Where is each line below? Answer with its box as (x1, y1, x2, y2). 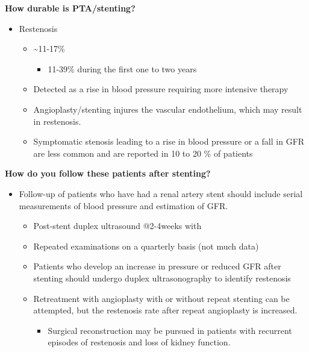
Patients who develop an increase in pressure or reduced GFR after (33, 260, 281, 272)
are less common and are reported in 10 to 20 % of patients (33, 146, 253, 159)
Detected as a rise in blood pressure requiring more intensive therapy (33, 83, 289, 95)
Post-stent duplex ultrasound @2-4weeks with (33, 219, 202, 232)
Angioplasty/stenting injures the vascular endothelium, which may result (33, 102, 302, 115)
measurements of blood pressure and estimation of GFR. (19, 199, 228, 212)
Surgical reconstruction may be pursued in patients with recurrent (48, 324, 292, 336)
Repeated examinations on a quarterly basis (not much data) (33, 239, 259, 252)
